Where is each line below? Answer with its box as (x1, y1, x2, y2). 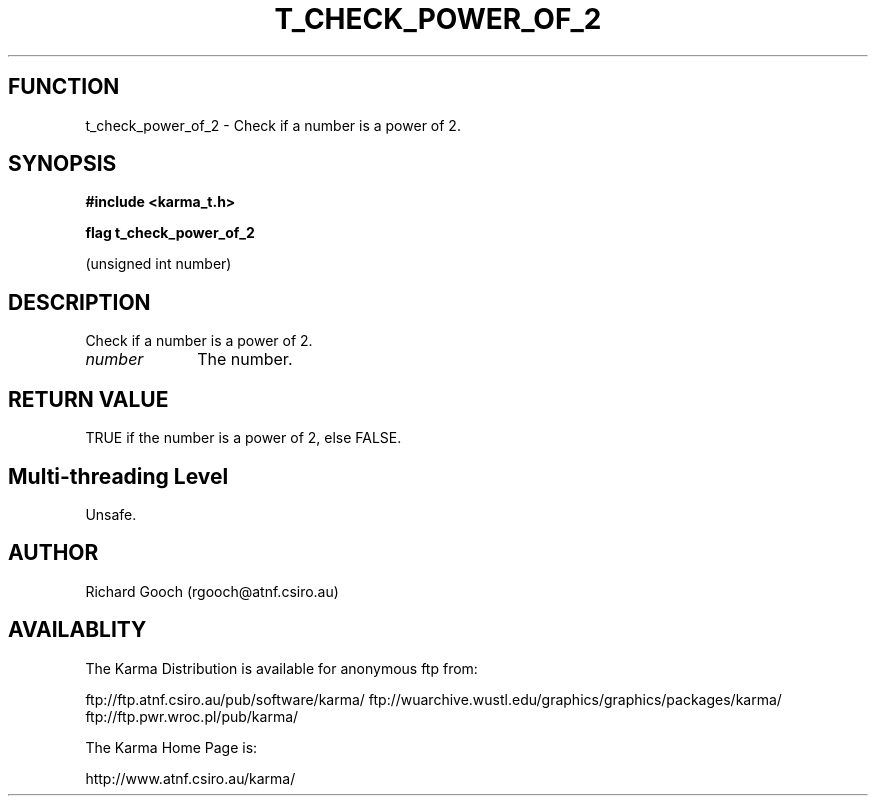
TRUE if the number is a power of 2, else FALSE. (85, 429, 402, 447)
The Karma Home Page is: (85, 738, 258, 756)
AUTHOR (8, 540, 99, 566)
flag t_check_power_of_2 (85, 224, 255, 242)
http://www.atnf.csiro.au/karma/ (85, 769, 296, 787)
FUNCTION (8, 74, 120, 100)
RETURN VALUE (8, 386, 169, 412)
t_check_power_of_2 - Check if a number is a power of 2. (85, 116, 461, 134)
